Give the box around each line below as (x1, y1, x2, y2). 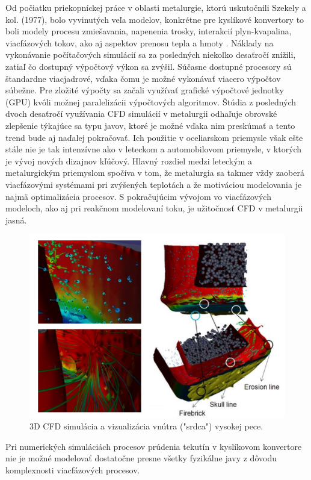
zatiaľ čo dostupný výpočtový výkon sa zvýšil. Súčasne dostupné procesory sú (5, 60, 292, 72)
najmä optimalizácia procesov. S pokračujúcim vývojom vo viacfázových (5, 190, 271, 202)
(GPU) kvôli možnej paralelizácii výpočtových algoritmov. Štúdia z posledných (5, 95, 297, 108)
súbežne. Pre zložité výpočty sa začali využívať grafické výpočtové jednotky (5, 84, 284, 96)
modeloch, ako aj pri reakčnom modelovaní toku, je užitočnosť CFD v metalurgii (5, 202, 303, 214)
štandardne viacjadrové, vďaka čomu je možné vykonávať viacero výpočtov (5, 72, 281, 84)
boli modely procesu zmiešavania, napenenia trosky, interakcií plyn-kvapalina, (5, 25, 292, 37)
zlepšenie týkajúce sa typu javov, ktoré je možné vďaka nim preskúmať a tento (5, 119, 295, 131)
